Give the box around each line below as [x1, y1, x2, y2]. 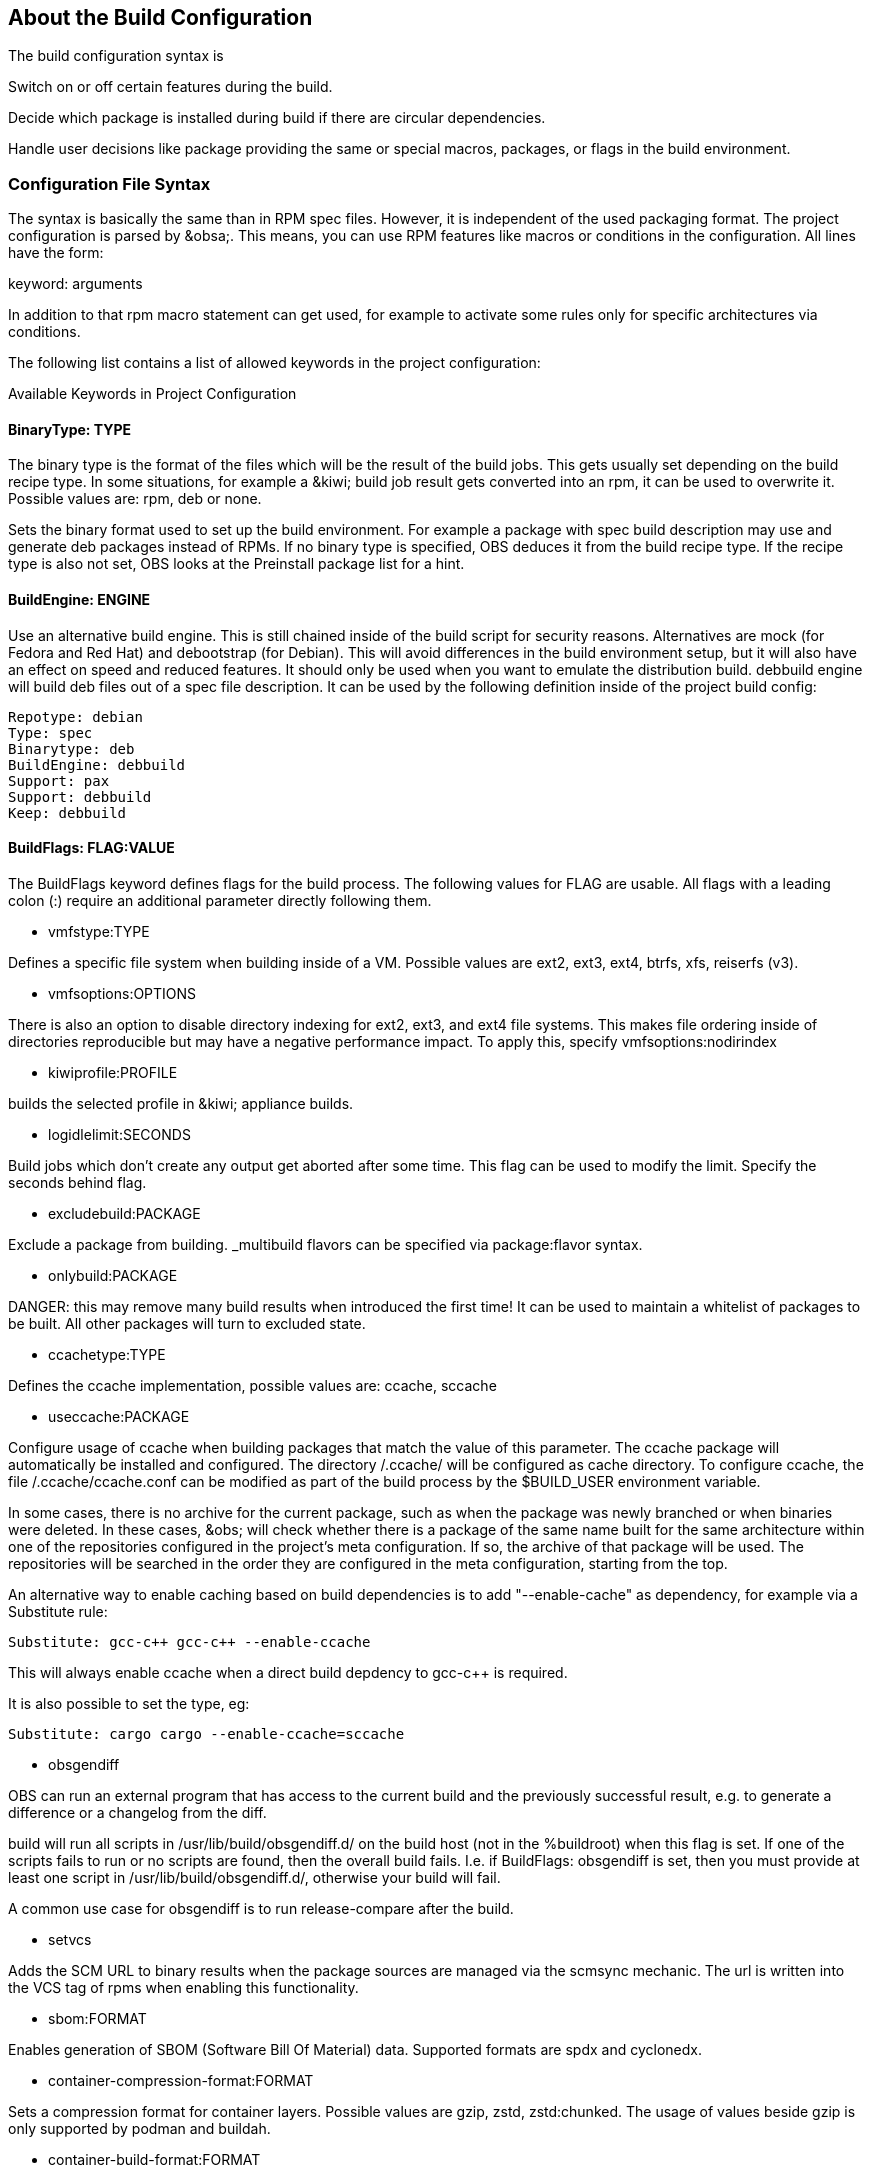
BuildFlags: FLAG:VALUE [8, 839, 175, 857]
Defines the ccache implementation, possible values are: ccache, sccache [8, 1376, 497, 1394]
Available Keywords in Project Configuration [8, 385, 297, 403]
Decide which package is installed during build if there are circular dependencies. [8, 109, 546, 127]
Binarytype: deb [8, 740, 135, 757]
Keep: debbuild [8, 804, 127, 821]
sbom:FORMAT [48, 2009, 147, 2027]
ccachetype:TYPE [48, 1345, 166, 1363]
